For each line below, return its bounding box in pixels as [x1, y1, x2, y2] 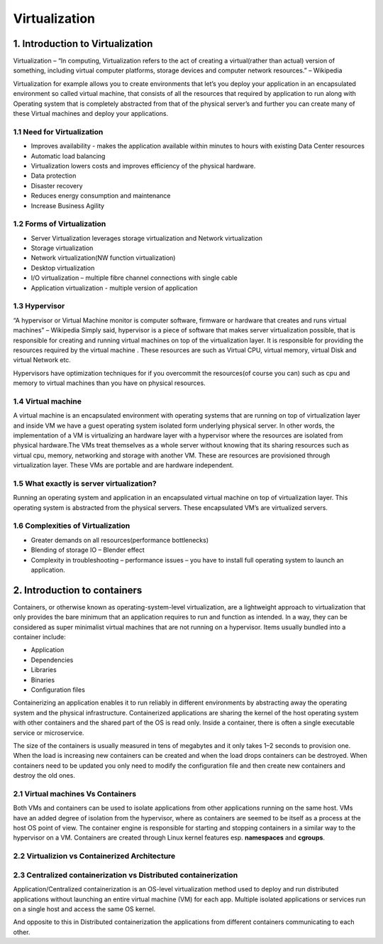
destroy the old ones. [13, 771, 76, 780]
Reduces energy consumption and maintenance [30, 192, 171, 200]
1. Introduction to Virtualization [13, 38, 153, 50]
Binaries [30, 676, 55, 684]
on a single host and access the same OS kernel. [13, 904, 156, 913]
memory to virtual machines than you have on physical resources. [13, 379, 206, 387]
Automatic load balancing [30, 151, 106, 160]
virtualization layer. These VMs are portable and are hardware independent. [13, 461, 234, 470]
